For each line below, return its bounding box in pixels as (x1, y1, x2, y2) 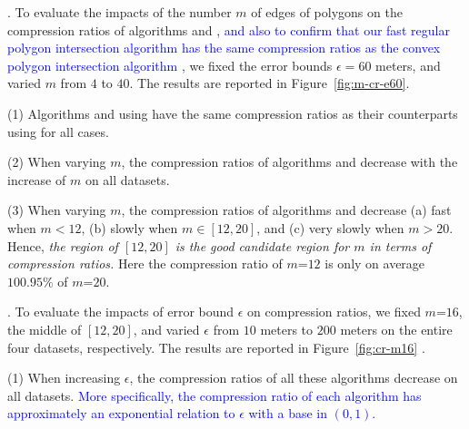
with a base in (248, 404, 327, 423)
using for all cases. (7, 122, 109, 141)
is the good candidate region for (175, 236, 350, 255)
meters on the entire (340, 319, 453, 338)
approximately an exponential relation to (7, 404, 235, 423)
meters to (260, 319, 314, 338)
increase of (7, 170, 66, 189)
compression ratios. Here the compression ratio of (7, 254, 283, 273)
